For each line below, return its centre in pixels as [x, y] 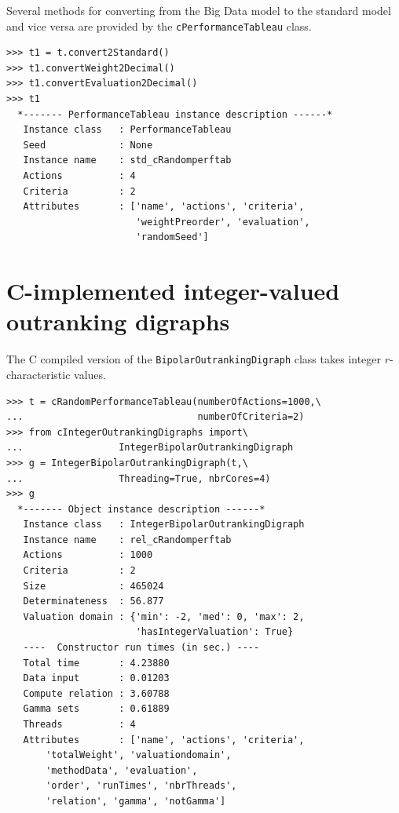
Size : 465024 [93, 586]
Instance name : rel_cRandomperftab [127, 540]
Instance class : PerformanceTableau [127, 130]
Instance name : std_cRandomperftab [127, 160]
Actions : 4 [79, 176]
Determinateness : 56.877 [93, 602]
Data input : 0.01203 [96, 678]
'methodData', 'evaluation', [122, 770]
